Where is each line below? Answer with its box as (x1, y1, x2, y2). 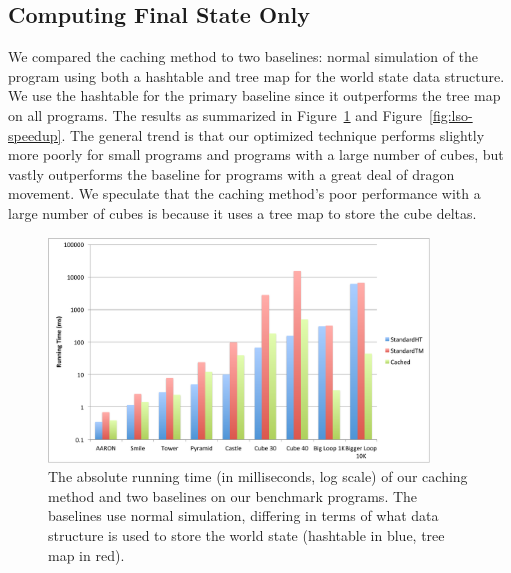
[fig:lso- (429, 104, 473, 125)
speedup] (8, 124, 62, 145)
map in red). (48, 544, 125, 565)
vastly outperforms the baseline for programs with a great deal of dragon (8, 163, 455, 184)
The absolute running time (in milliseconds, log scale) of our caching (48, 466, 468, 487)
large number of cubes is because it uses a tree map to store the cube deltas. (8, 202, 477, 223)
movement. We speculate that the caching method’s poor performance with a (8, 183, 481, 204)
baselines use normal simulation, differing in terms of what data (48, 505, 439, 526)
